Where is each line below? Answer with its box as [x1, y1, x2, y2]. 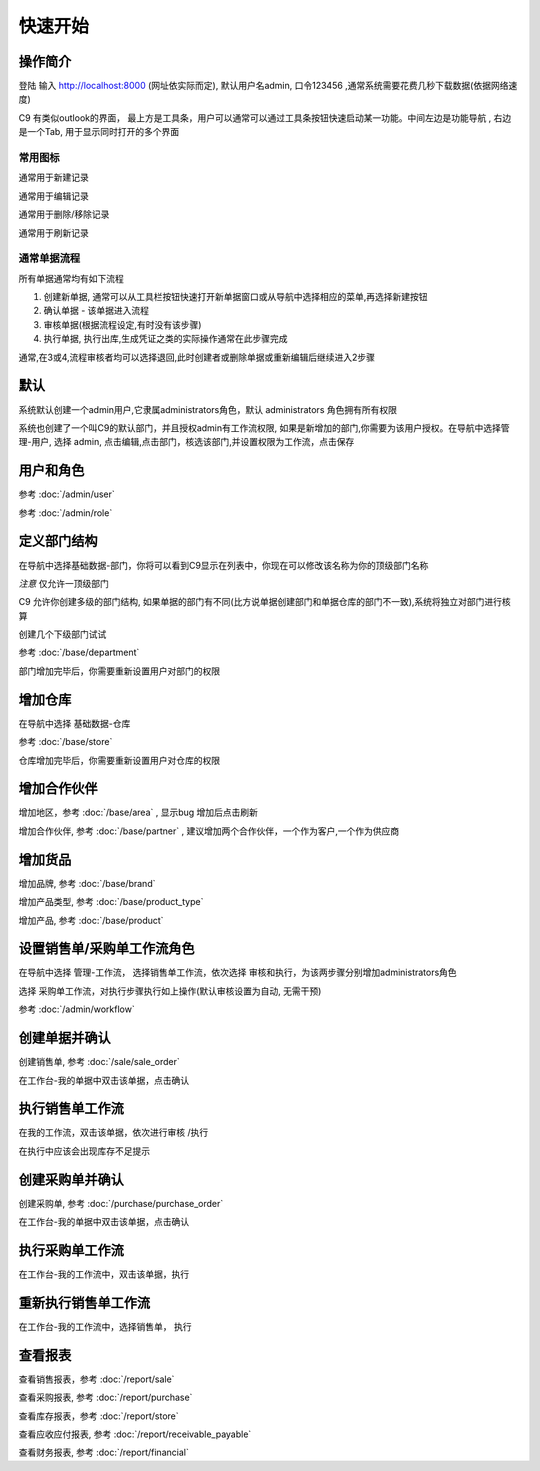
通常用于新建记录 [18, 171, 89, 184]
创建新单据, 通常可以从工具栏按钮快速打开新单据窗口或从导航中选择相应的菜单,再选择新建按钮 [43, 291, 429, 303]
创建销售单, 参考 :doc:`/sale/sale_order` [18, 1056, 180, 1068]
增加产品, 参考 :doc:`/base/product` [18, 914, 164, 926]
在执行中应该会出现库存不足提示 [18, 1145, 150, 1157]
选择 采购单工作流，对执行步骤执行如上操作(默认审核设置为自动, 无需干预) [18, 985, 322, 997]
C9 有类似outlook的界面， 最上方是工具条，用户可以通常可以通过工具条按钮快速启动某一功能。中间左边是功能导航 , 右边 [18, 111, 512, 124]
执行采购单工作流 [18, 1241, 124, 1259]
